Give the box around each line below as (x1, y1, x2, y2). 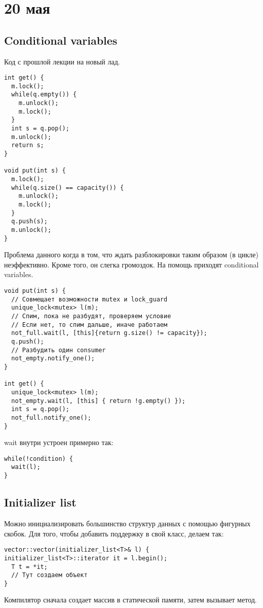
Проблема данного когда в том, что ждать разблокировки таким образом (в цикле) (4, 249, 258, 260)
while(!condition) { (4, 455, 73, 462)
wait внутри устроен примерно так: (4, 437, 114, 448)
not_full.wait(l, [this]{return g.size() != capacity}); (11, 329, 207, 337)
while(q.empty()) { (11, 91, 77, 98)
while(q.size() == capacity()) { (11, 184, 124, 191)
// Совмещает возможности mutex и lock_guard (11, 295, 168, 303)
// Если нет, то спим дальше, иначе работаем (11, 321, 168, 328)
